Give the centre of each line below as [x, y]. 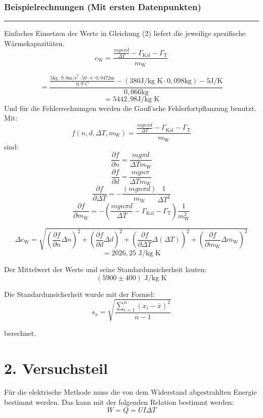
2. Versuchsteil [56, 368]
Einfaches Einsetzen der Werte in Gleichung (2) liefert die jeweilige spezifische [125, 33]
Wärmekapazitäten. [34, 43]
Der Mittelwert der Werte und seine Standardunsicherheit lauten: [105, 269]
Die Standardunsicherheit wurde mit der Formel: [79, 294]
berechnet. [20, 333]
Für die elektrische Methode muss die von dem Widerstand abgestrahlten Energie [130, 392]
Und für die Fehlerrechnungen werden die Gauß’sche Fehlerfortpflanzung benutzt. [130, 108]
